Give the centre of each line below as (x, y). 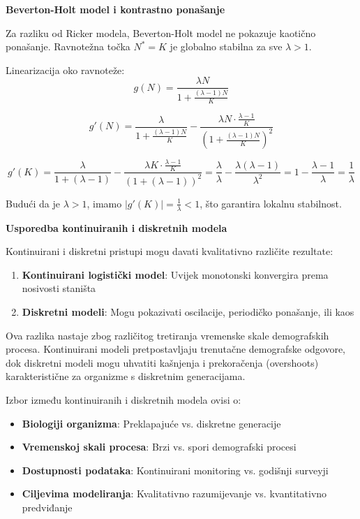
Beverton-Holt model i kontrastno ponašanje (115, 9)
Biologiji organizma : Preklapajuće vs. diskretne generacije (151, 423)
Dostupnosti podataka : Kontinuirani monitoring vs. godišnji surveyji (175, 470)
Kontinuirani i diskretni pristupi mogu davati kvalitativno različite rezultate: (170, 251)
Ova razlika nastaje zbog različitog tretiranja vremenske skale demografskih (167, 335)
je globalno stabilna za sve (226, 46)
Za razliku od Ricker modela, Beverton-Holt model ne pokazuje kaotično (161, 32)
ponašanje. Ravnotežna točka (68, 46)
